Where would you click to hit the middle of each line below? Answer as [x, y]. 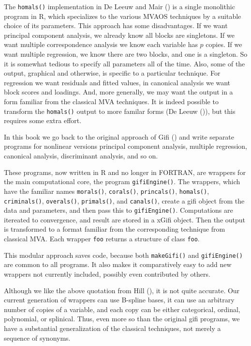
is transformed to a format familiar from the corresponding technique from [115, 229]
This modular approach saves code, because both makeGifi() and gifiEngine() [123, 255]
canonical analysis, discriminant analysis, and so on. [81, 156]
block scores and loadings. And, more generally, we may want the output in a [118, 92]
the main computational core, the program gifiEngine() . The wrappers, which [122, 181]
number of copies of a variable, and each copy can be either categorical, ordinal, [122, 309]
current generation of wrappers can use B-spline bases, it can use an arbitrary [119, 300]
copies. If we [224, 44]
